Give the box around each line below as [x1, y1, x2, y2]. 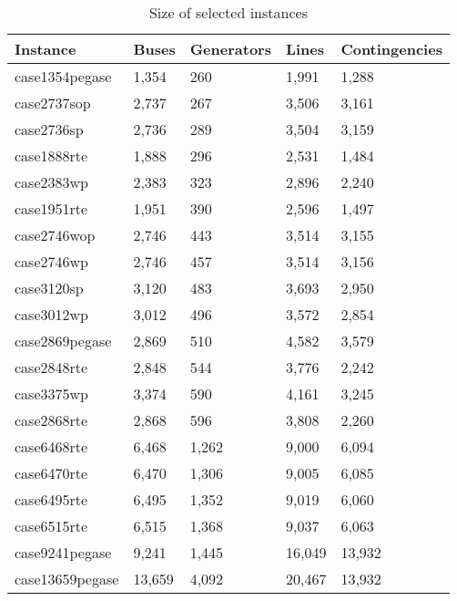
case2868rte [15, 409, 88, 430]
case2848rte [15, 357, 88, 378]
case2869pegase [15, 330, 112, 351]
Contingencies [340, 38, 442, 59]
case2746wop [15, 224, 96, 245]
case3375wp [15, 383, 88, 404]
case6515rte [15, 515, 88, 536]
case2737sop [15, 92, 91, 113]
